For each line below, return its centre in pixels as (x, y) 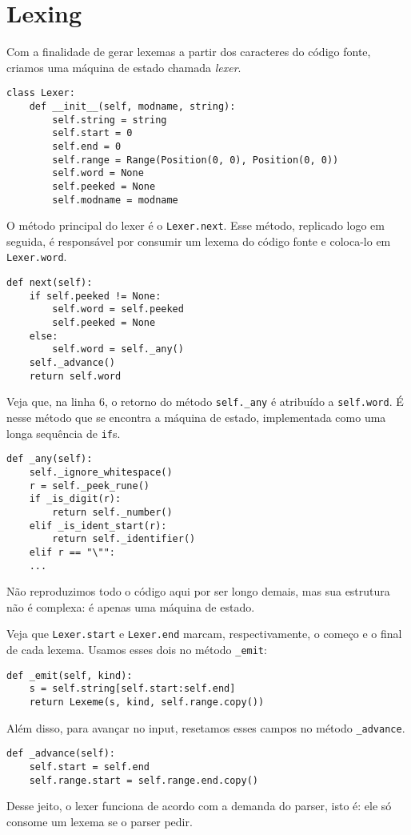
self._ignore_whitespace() (101, 472)
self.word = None (98, 173)
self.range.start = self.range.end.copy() (144, 780)
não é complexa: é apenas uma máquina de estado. (131, 606)
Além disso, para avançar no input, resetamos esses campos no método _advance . (206, 727)
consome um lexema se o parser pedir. (100, 821)
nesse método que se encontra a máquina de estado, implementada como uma (196, 417)
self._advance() (72, 363)
